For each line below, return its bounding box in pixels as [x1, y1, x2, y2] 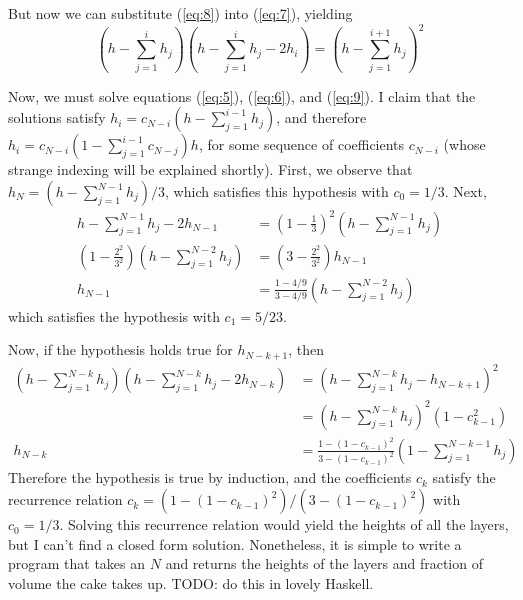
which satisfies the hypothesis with [8, 305, 220, 326]
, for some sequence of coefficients [198, 134, 405, 155]
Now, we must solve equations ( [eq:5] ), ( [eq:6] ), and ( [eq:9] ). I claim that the [8, 85, 476, 106]
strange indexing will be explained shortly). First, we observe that [8, 159, 413, 180]
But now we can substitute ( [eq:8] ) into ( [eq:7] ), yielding [8, 3, 353, 23]
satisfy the [432, 467, 496, 488]
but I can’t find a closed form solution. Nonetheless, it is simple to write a [8, 533, 462, 554]
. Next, [444, 181, 487, 201]
